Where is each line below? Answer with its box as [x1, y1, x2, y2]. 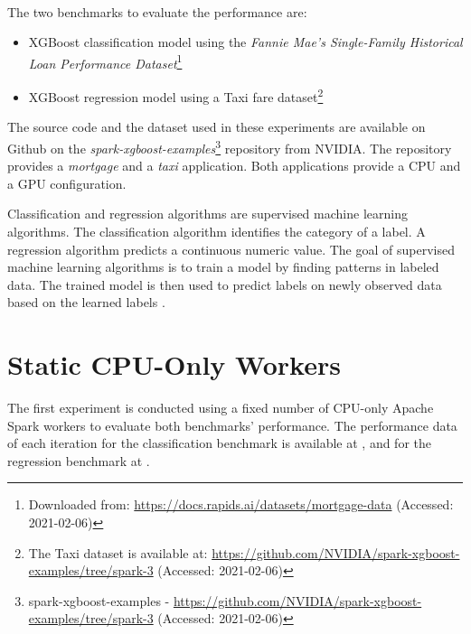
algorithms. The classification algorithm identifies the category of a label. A [7, 221, 426, 240]
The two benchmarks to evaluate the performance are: [7, 2, 307, 21]
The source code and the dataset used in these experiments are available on [7, 117, 426, 136]
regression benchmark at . [7, 451, 150, 470]
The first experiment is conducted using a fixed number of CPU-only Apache [7, 398, 434, 416]
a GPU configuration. [7, 173, 127, 192]
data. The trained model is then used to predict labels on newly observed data [7, 275, 442, 294]
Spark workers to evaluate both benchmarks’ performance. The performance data [7, 415, 457, 434]
